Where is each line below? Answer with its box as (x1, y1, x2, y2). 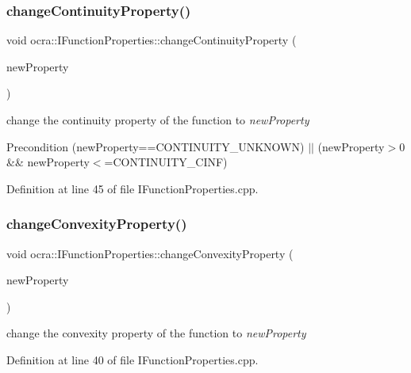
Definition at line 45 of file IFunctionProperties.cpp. (6, 180, 259, 196)
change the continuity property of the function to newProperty (6, 112, 309, 128)
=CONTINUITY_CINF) (104, 154, 228, 170)
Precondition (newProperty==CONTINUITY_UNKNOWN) (6, 138, 305, 154)
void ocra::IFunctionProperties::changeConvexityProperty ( (6, 245, 294, 261)
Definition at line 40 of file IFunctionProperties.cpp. (6, 351, 259, 367)
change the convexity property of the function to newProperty (6, 325, 306, 341)
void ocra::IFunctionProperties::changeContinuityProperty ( (6, 32, 297, 48)
